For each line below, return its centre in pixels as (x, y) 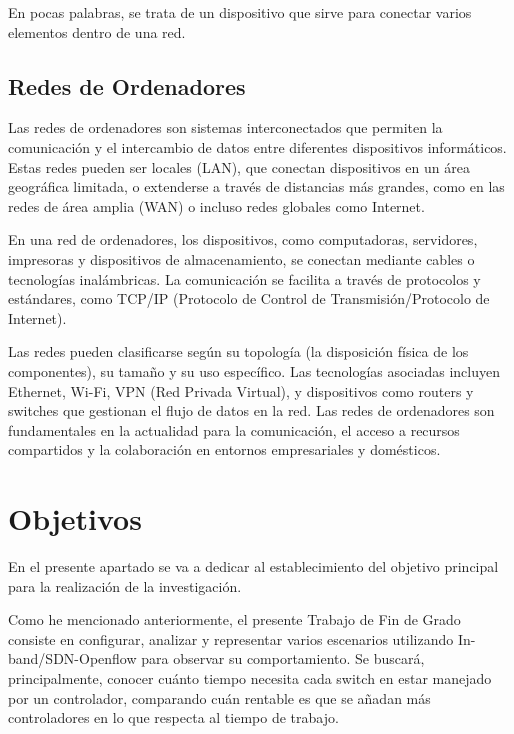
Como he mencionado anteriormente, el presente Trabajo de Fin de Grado (234, 619)
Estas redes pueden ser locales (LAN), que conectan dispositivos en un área (239, 166)
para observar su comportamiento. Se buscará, (283, 658)
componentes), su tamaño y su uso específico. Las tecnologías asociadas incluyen (254, 370)
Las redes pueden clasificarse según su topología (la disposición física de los (238, 351)
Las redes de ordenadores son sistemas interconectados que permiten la (225, 127)
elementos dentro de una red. (97, 31)
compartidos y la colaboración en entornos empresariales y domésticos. (224, 449)
